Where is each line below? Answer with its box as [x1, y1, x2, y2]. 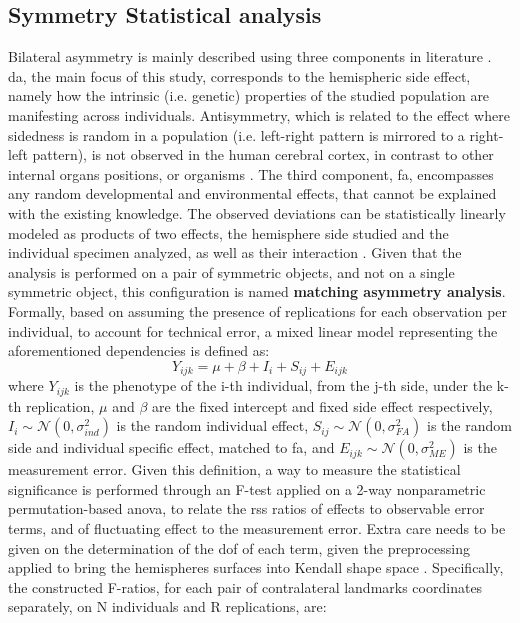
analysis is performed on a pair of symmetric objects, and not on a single [8, 261, 455, 282]
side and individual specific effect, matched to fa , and [8, 437, 335, 458]
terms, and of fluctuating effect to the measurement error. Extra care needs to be [8, 517, 506, 538]
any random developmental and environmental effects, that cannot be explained [8, 183, 497, 204]
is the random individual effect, [116, 415, 309, 436]
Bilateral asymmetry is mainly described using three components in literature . [8, 46, 492, 67]
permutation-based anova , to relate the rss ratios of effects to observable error [8, 498, 485, 519]
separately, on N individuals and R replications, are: [8, 596, 327, 617]
